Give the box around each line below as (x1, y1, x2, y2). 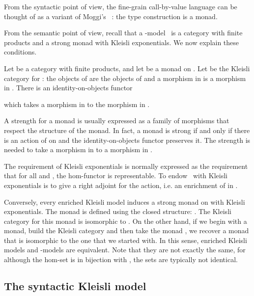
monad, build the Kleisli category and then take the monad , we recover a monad (4, 225, 249, 236)
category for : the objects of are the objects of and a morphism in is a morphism (4, 73, 246, 83)
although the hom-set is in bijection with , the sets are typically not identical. (4, 254, 238, 265)
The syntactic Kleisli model (4, 278, 146, 294)
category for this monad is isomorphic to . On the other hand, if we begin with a (4, 215, 247, 226)
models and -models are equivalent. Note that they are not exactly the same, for (4, 244, 246, 255)
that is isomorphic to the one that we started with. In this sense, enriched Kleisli (4, 235, 247, 245)
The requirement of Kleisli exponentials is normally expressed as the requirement (4, 161, 248, 171)
